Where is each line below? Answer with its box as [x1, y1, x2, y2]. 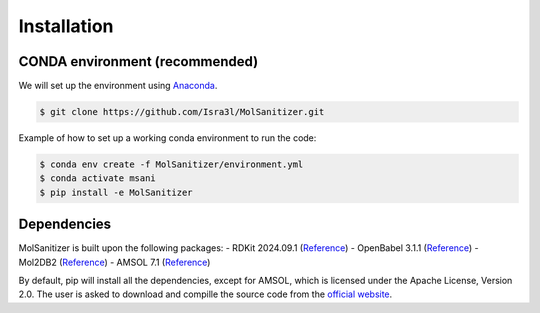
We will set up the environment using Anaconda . [18, 80, 218, 92]
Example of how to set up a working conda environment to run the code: [18, 132, 317, 144]
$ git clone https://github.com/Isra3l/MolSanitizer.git [39, 106, 325, 118]
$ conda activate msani [39, 173, 157, 184]
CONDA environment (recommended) [18, 53, 259, 70]
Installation [18, 15, 114, 37]
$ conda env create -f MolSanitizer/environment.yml [39, 159, 304, 170]
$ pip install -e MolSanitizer [39, 186, 194, 198]
